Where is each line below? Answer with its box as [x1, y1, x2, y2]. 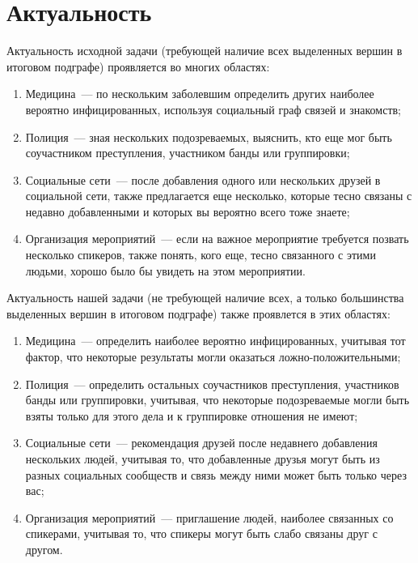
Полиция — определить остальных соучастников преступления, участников [25, 375, 399, 392]
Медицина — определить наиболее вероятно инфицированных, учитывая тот [25, 332, 406, 349]
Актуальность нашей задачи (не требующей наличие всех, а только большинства [6, 289, 404, 306]
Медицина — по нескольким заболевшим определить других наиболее [25, 85, 374, 102]
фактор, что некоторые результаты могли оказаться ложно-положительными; [25, 348, 401, 365]
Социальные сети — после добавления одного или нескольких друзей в [25, 171, 381, 188]
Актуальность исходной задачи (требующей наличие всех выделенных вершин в [6, 42, 403, 59]
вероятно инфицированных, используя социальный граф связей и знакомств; [25, 100, 402, 117]
